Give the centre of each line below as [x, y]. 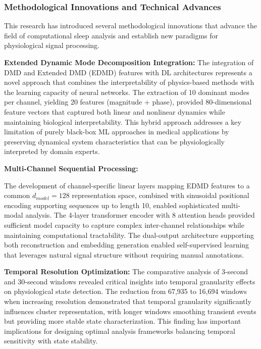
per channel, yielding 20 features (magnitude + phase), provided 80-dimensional [128, 102]
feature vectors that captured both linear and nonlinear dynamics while [115, 111]
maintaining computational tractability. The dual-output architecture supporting [129, 235]
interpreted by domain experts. [52, 151]
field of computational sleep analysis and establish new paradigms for [111, 35]
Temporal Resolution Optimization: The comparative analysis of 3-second [126, 271]
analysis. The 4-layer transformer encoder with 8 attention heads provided [140, 215]
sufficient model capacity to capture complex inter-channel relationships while [124, 225]
